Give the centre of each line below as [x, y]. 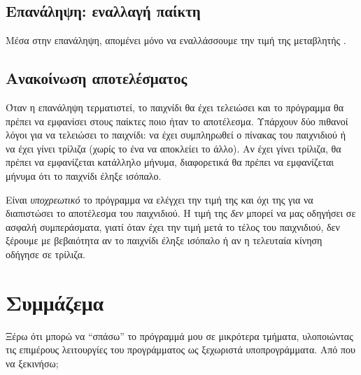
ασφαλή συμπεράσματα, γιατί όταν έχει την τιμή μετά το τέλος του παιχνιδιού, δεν [173, 226]
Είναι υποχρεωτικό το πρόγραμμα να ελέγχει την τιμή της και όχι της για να [160, 199]
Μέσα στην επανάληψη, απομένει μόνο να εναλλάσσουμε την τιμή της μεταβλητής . [176, 40]
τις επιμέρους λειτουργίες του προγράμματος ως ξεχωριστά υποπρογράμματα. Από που [181, 349]
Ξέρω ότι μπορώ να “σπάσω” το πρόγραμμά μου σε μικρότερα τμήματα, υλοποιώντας [179, 335]
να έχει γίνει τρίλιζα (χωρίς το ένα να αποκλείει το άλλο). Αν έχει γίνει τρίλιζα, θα [174, 148]
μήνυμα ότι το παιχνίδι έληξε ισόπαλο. [84, 175]
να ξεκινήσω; [32, 363]
